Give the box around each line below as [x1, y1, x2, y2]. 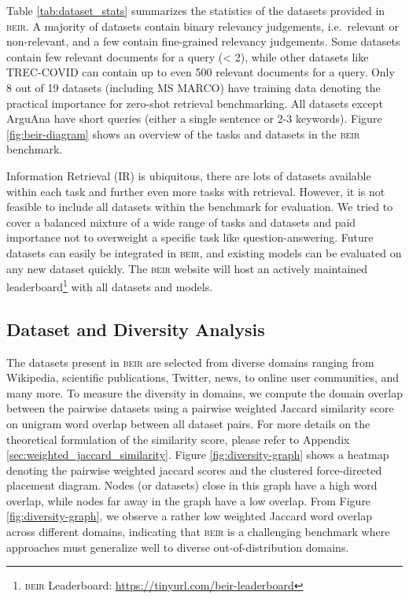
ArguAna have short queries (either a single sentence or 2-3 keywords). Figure [6, 110, 382, 127]
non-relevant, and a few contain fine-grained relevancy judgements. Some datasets [6, 33, 400, 50]
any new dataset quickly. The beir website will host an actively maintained [6, 260, 368, 276]
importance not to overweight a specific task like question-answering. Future [6, 229, 374, 246]
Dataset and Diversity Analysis [6, 316, 265, 341]
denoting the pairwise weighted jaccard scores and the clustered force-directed [6, 461, 382, 478]
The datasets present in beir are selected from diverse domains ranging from [6, 353, 374, 370]
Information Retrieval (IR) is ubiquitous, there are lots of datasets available [6, 167, 371, 183]
